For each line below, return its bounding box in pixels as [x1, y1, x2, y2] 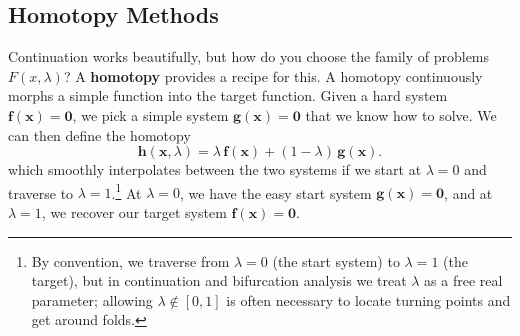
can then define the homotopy [8, 124, 191, 145]
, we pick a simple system [72, 104, 229, 125]
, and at [444, 182, 493, 203]
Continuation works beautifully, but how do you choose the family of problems [8, 46, 490, 67]
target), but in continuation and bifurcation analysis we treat [31, 270, 407, 291]
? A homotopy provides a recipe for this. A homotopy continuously [63, 65, 483, 86]
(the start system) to [272, 250, 400, 271]
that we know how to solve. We [305, 104, 497, 125]
